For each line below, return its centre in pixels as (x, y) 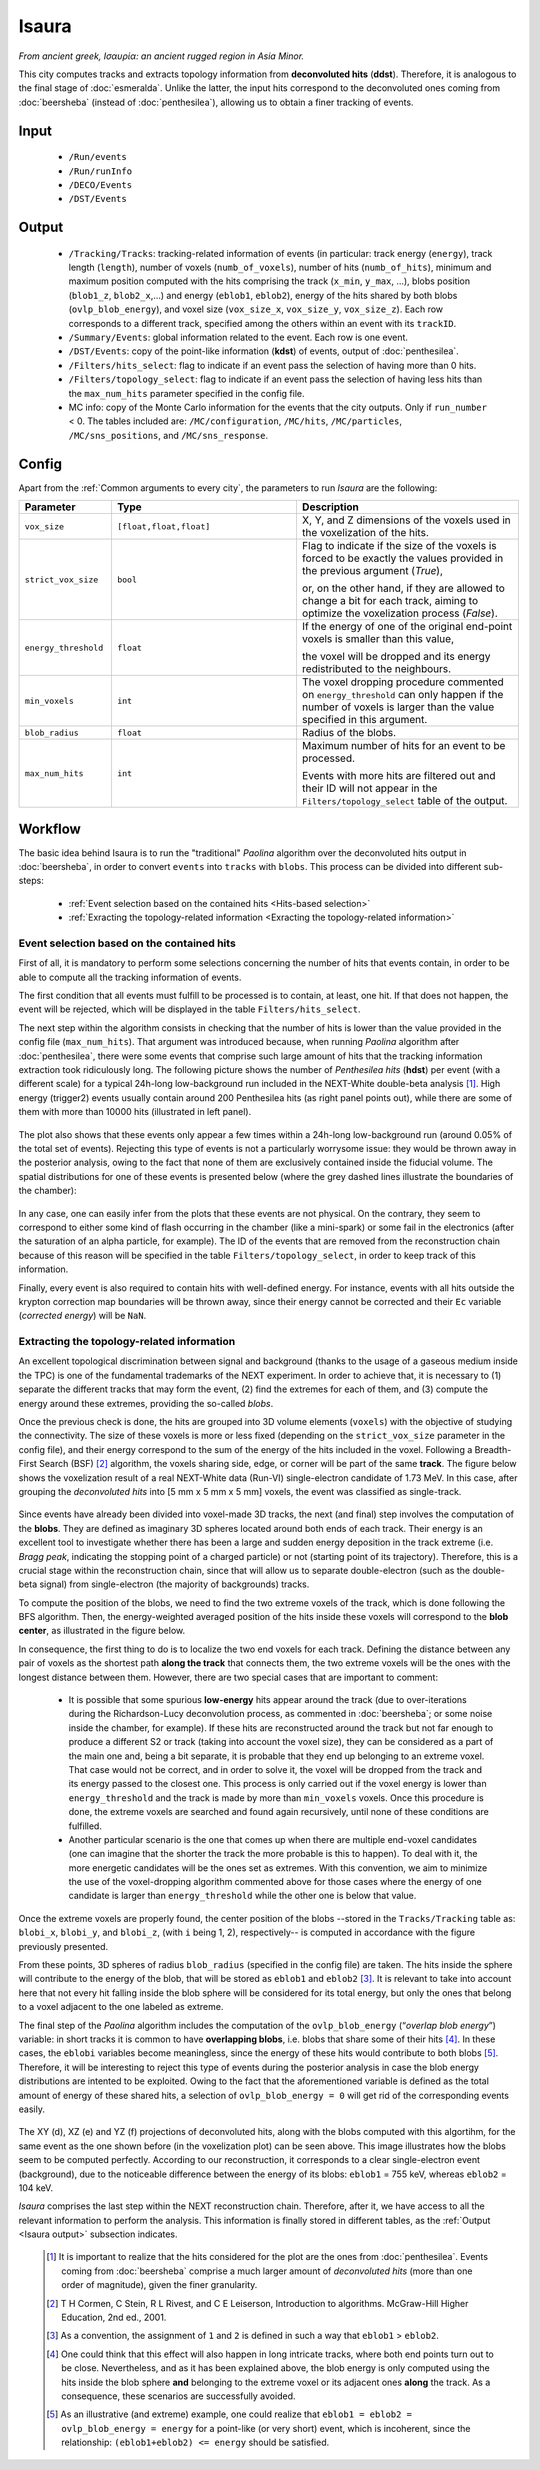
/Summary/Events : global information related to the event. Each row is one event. (238, 337)
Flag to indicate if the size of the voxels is (399, 546)
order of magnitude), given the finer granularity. (159, 2285)
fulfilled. (85, 1826)
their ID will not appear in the (369, 788)
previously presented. (63, 1946)
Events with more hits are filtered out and (398, 776)
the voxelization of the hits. (365, 533)
